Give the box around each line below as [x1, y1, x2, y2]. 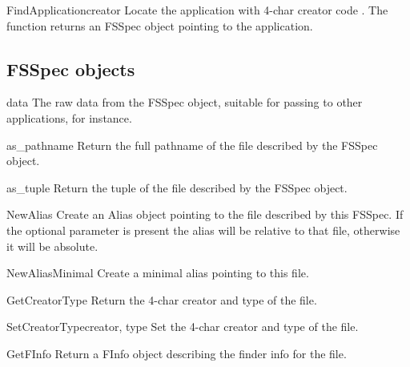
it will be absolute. [6, 237, 98, 254]
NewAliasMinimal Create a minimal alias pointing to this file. [6, 264, 309, 281]
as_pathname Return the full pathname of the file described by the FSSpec [6, 136, 378, 153]
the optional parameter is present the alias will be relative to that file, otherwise [6, 221, 400, 238]
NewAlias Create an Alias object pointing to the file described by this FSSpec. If [6, 206, 404, 223]
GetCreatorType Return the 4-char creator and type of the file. [6, 291, 317, 308]
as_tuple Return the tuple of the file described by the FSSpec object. [6, 179, 348, 196]
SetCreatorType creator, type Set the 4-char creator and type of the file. [6, 318, 359, 335]
